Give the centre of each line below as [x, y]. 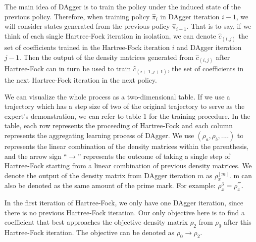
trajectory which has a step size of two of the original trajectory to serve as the [125, 106]
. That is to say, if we [219, 26]
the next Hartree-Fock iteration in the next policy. [81, 79]
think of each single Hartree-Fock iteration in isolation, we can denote [110, 35]
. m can [240, 175]
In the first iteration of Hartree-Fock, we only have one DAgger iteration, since [124, 203]
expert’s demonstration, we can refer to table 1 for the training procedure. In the [128, 116]
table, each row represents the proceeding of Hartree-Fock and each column [119, 125]
